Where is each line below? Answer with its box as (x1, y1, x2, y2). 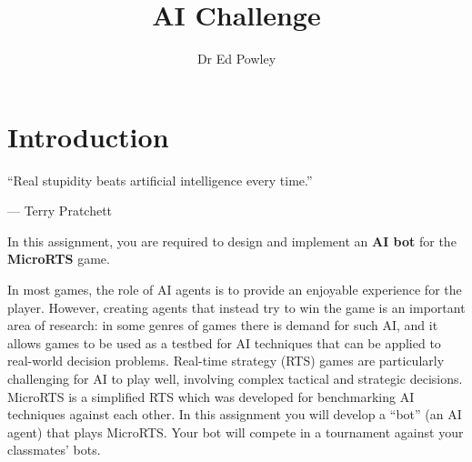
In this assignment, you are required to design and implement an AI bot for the (7, 231, 457, 250)
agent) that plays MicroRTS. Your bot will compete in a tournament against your (7, 422, 464, 441)
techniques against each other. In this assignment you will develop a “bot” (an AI (7, 405, 462, 424)
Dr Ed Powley (196, 49, 276, 68)
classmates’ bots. (7, 440, 101, 459)
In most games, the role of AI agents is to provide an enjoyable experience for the (7, 280, 462, 299)
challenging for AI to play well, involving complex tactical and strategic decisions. (7, 369, 463, 387)
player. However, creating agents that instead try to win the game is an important (7, 297, 466, 316)
